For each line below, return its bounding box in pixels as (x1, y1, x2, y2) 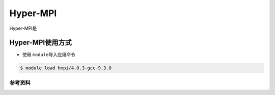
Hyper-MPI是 (9, 25, 37, 31)
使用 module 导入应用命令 (22, 52, 76, 58)
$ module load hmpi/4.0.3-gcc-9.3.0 (20, 65, 112, 71)
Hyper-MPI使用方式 (9, 38, 72, 47)
